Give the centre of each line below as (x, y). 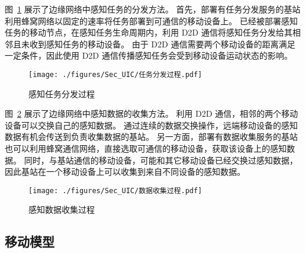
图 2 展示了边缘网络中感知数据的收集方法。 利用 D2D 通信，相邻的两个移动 (152, 113)
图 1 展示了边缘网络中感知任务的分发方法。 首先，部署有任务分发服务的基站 (153, 9)
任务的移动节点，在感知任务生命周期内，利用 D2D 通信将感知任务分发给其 (149, 32)
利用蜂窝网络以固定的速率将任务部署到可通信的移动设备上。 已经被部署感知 (151, 20)
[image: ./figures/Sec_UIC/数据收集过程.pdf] (115, 190)
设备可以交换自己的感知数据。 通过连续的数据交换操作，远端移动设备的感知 (151, 125)
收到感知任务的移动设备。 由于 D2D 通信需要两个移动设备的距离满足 (162, 44)
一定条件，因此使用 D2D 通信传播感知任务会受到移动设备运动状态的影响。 (149, 55)
